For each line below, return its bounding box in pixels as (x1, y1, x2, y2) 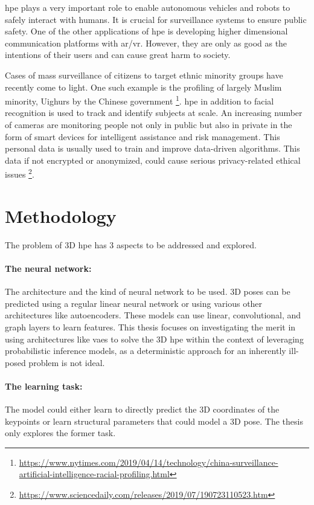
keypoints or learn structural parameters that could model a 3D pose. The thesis (5, 414, 303, 427)
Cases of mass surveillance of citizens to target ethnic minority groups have (5, 68, 283, 81)
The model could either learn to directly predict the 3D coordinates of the (5, 403, 280, 416)
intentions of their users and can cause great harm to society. (5, 48, 231, 61)
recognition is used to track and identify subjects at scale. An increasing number (5, 106, 303, 119)
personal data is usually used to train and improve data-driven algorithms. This (5, 142, 300, 155)
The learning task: (5, 379, 83, 392)
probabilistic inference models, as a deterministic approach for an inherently (5, 344, 286, 357)
